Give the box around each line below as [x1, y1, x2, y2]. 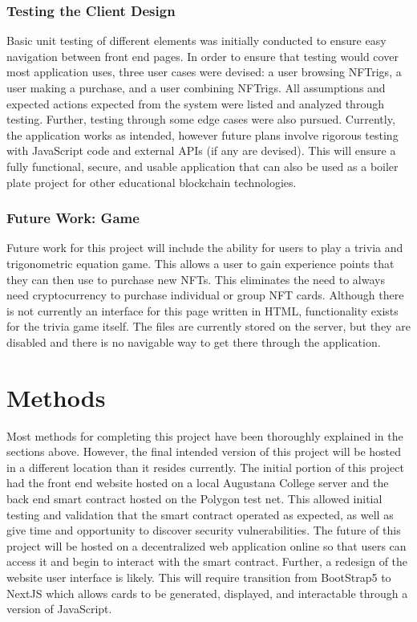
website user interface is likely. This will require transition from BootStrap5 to [6, 569, 391, 585]
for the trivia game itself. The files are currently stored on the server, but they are [6, 318, 411, 335]
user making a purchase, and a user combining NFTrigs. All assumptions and [6, 79, 386, 96]
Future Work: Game [6, 208, 140, 228]
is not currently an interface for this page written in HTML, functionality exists [6, 302, 399, 319]
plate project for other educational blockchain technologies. [6, 173, 297, 190]
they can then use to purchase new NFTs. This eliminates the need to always [6, 270, 385, 287]
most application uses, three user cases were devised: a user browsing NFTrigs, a [6, 63, 402, 80]
